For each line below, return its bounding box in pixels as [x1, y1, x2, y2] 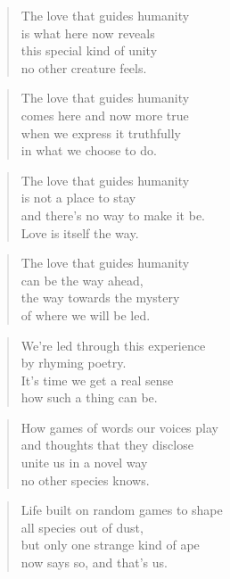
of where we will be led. [21, 305, 151, 324]
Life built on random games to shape [21, 500, 223, 519]
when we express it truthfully [21, 123, 181, 142]
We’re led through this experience [21, 335, 206, 354]
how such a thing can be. [21, 388, 158, 407]
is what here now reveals [21, 23, 155, 42]
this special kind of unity [21, 41, 158, 60]
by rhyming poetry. [21, 353, 127, 372]
